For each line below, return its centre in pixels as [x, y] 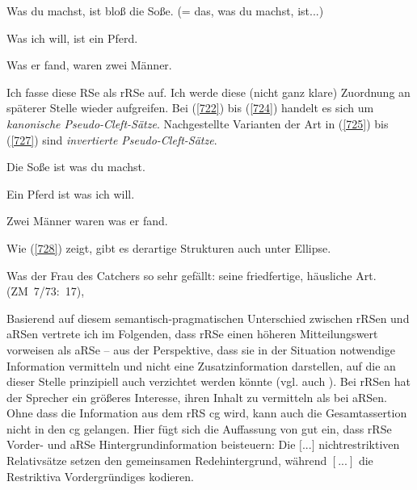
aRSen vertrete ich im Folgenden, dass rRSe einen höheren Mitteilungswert [192, 334]
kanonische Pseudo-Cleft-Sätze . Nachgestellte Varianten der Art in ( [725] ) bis [198, 123]
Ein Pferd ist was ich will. [71, 193]
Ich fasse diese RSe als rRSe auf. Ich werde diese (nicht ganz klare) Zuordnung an [208, 92]
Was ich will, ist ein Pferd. [72, 38]
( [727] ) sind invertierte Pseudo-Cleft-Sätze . [112, 139]
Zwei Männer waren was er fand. [87, 221]
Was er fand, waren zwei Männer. [89, 65]
